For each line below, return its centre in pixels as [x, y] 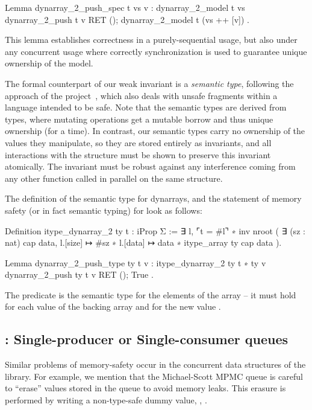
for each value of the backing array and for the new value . [113, 306]
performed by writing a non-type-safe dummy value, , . [106, 400]
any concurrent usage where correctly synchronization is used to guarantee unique [156, 51]
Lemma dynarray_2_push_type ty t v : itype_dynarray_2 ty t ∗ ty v [136, 262]
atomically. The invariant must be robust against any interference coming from [150, 166]
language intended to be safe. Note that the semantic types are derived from [146, 107]
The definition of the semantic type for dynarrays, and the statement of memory [153, 198]
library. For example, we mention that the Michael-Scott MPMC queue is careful [154, 376]
